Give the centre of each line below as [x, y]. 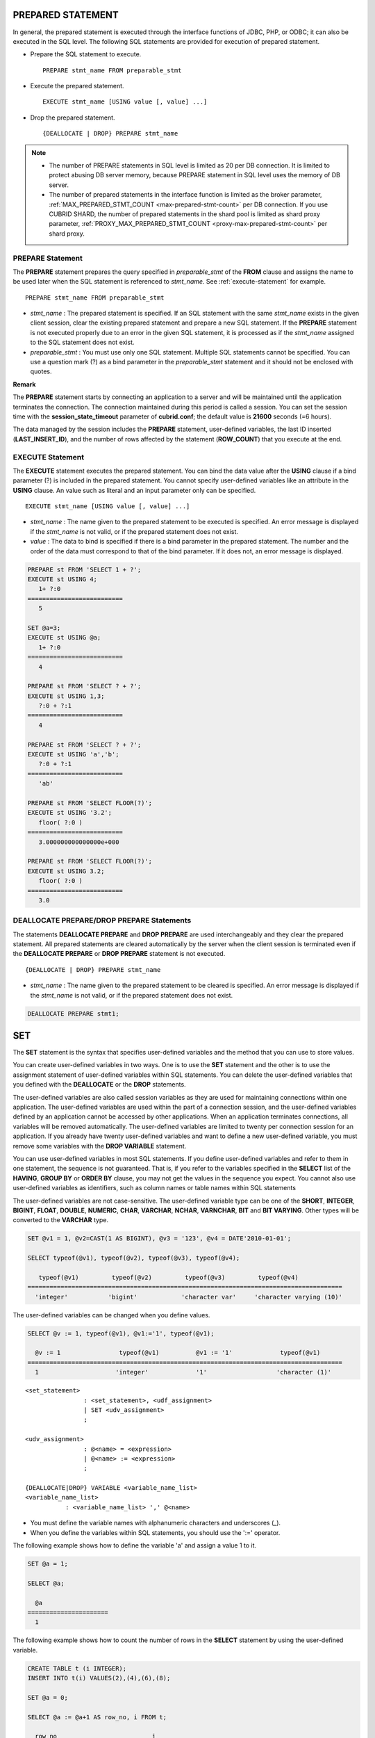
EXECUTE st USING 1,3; [66, 696]
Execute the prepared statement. [77, 86]
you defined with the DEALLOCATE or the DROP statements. [100, 1085]
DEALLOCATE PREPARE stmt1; [73, 1014]
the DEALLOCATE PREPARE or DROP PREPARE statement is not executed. [119, 954]
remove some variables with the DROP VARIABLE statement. [100, 1146]
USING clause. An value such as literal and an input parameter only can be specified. [134, 490]
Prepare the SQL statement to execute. [86, 54]
